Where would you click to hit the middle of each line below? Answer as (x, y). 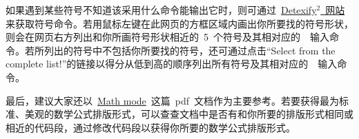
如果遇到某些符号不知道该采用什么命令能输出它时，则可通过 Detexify (161, 10)
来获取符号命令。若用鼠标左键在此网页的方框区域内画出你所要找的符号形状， (179, 23)
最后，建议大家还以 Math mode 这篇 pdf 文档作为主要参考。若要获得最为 (173, 100)
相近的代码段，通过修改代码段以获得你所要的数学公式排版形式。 (151, 127)
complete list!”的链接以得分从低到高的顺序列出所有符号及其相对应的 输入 (172, 64)
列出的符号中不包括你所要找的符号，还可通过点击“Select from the (190, 50)
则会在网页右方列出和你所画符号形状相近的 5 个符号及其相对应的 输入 (167, 37)
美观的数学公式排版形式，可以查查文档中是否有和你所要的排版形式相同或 (189, 114)
